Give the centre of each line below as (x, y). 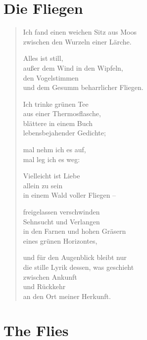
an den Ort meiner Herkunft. (67, 296)
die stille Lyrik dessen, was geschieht (78, 267)
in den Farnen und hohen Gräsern (74, 231)
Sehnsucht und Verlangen (61, 221)
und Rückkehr (44, 286)
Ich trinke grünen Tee (56, 104)
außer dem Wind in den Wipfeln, (73, 67)
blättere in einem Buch (58, 123)
